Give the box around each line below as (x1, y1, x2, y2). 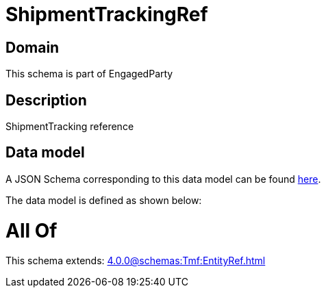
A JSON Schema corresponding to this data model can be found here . (5, 173, 321, 185)
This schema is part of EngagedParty (5, 68, 173, 80)
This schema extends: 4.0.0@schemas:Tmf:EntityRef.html (5, 255, 266, 267)
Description (5, 91, 87, 109)
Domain (5, 38, 60, 56)
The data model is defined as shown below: (5, 194, 202, 206)
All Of (5, 218, 58, 242)
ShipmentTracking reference (5, 120, 134, 133)
